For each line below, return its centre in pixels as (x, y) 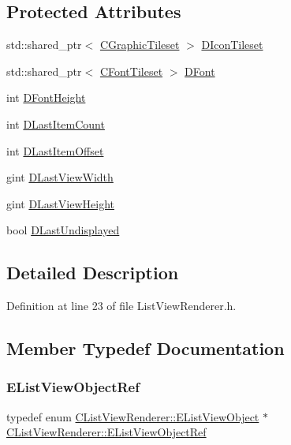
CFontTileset (131, 71)
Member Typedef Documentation (145, 348)
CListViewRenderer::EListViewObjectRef (106, 432)
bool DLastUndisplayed (63, 230)
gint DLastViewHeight (60, 203)
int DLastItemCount (56, 123)
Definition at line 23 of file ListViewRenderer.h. (121, 306)
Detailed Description (93, 273)
